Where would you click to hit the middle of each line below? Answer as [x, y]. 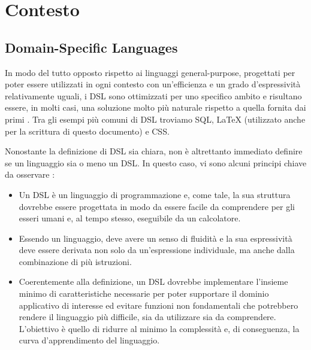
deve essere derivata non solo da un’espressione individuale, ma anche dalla [157, 250]
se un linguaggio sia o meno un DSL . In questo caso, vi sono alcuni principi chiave [156, 162]
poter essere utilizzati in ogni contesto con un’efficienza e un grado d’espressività [153, 84]
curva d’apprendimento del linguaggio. [89, 340]
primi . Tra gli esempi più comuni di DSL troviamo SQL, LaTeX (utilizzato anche [155, 119]
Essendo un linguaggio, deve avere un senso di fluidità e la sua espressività [155, 238]
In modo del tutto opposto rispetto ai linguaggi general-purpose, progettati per [150, 72]
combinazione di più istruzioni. [75, 261]
